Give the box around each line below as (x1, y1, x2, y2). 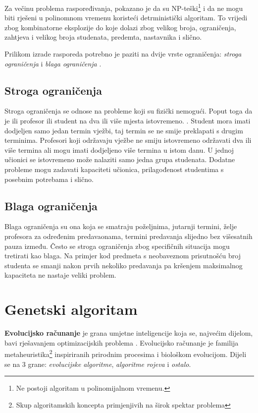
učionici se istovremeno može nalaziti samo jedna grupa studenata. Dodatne (4, 154, 235, 165)
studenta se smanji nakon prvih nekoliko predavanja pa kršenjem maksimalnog (4, 260, 243, 270)
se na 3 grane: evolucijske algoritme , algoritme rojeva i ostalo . (4, 358, 191, 369)
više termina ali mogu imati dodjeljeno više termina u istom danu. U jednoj (4, 144, 234, 155)
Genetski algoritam (4, 299, 138, 319)
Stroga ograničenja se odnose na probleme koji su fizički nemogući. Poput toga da (4, 106, 253, 116)
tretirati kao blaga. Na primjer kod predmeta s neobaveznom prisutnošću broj (4, 250, 241, 261)
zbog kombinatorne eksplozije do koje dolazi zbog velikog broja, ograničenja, (4, 22, 236, 32)
